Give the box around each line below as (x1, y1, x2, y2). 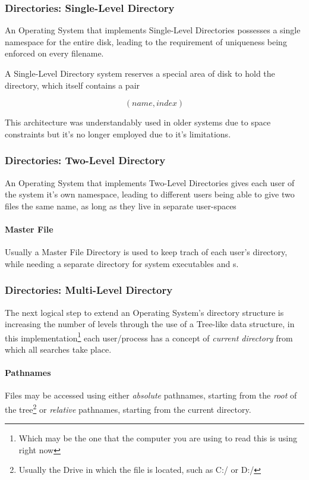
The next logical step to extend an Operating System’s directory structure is (5, 306, 284, 318)
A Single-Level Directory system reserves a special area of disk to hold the (5, 67, 275, 79)
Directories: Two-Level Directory (5, 153, 166, 168)
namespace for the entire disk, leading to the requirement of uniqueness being (5, 35, 287, 48)
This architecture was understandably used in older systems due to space (5, 116, 271, 128)
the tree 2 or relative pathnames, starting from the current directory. (5, 401, 251, 415)
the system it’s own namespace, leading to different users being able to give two (5, 188, 295, 200)
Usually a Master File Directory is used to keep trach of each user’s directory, (5, 246, 288, 258)
